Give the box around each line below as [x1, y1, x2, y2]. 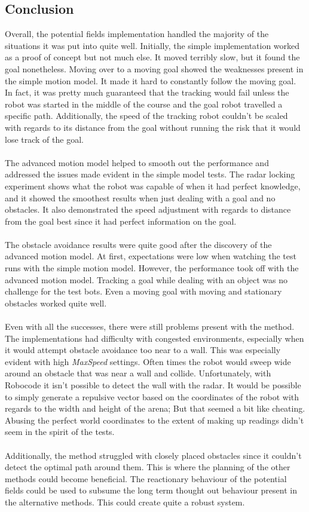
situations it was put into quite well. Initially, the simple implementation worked [5, 39, 300, 51]
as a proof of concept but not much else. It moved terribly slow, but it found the [5, 51, 300, 63]
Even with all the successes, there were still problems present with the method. [5, 320, 295, 333]
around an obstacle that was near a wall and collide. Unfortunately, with [5, 367, 271, 379]
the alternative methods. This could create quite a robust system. [5, 495, 245, 508]
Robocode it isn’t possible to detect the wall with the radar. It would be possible [5, 379, 301, 391]
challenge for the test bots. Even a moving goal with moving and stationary [5, 285, 282, 298]
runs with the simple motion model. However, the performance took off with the [5, 262, 299, 274]
